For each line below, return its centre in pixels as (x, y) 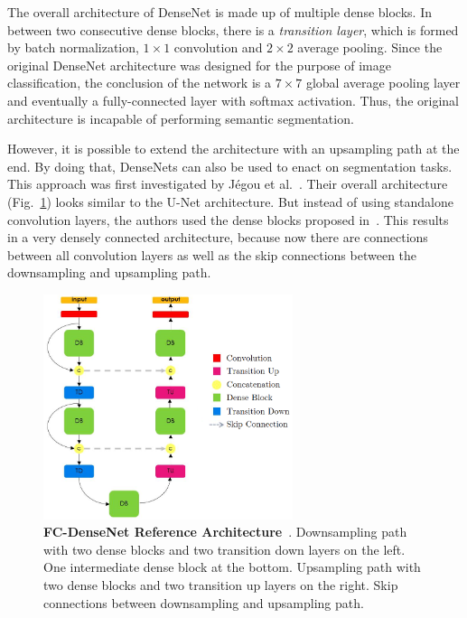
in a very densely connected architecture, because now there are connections (218, 237)
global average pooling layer (383, 83)
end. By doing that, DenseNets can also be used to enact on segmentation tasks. (230, 166)
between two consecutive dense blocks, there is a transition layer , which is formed (233, 29)
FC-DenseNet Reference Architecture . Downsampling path (225, 532)
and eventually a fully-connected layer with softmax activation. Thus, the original (233, 100)
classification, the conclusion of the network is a (139, 83)
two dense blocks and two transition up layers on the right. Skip (221, 585)
